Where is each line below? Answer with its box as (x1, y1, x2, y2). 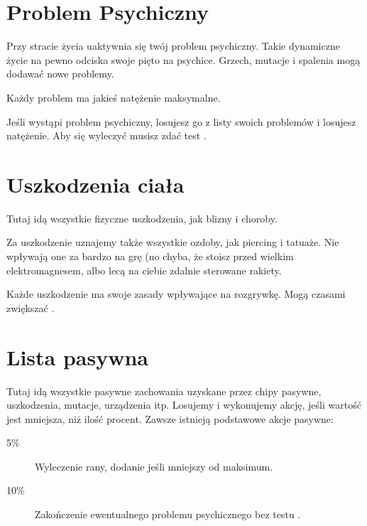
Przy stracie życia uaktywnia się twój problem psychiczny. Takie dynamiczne (6, 38, 340, 53)
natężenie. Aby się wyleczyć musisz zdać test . (6, 128, 207, 143)
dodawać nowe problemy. (6, 66, 114, 81)
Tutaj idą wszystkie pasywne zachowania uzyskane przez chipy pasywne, (6, 383, 322, 398)
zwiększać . (6, 300, 55, 315)
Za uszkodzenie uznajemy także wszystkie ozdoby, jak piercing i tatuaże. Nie (6, 235, 339, 249)
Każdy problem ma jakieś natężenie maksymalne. (6, 90, 221, 104)
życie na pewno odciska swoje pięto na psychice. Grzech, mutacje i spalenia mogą (6, 52, 361, 67)
